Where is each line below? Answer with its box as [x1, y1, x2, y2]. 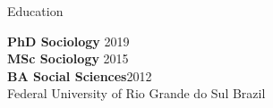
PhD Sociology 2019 [7, 31, 130, 50]
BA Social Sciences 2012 [7, 66, 152, 85]
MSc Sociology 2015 [7, 49, 129, 68]
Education [7, 2, 64, 20]
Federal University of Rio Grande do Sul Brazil [7, 84, 266, 103]
